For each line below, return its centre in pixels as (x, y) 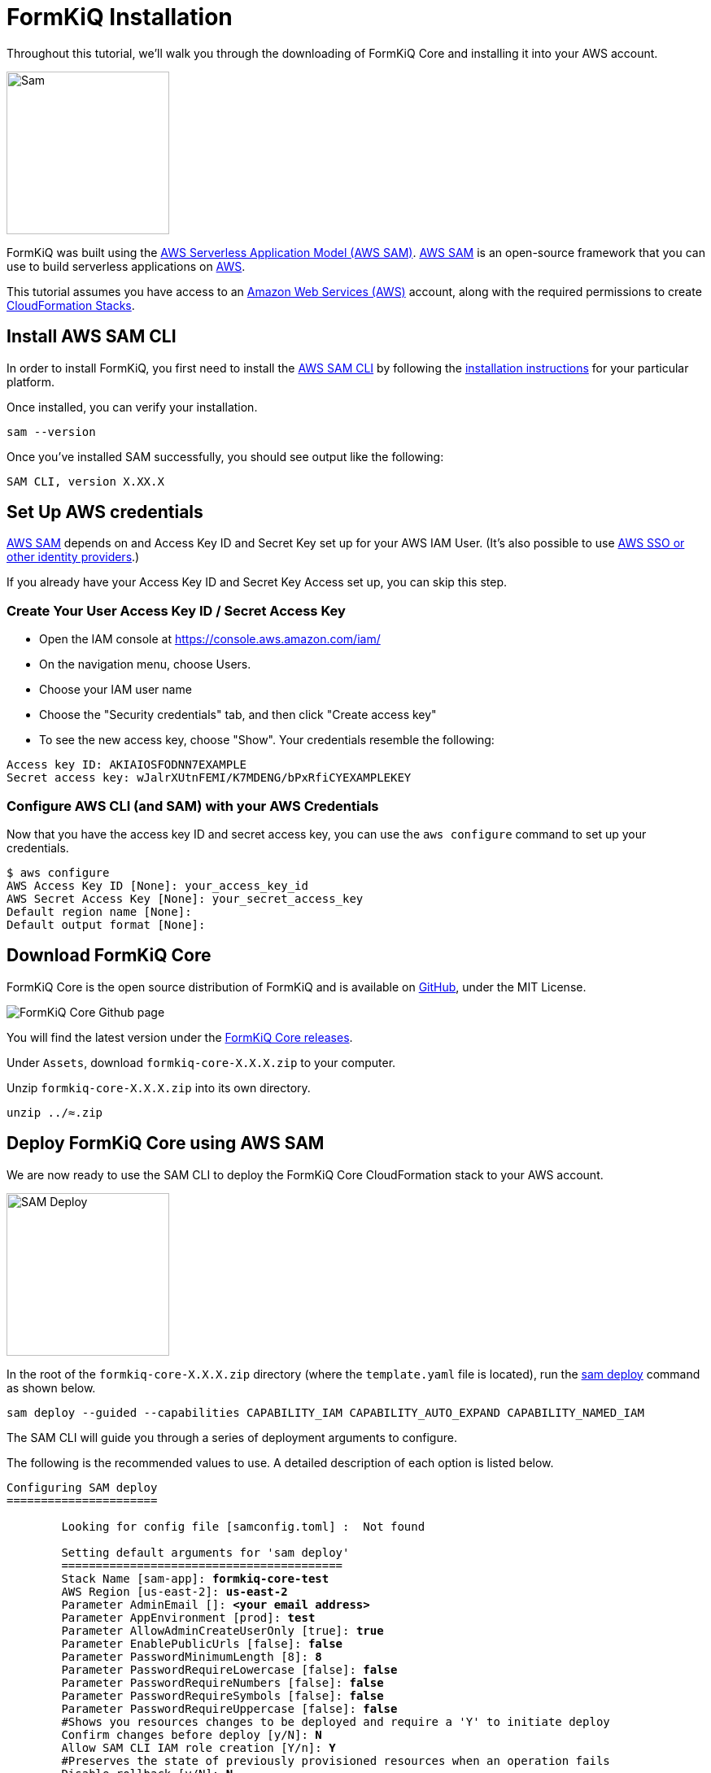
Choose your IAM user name (116, 690)
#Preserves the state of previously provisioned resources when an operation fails (336, 1760)
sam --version (51, 431)
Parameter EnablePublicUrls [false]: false (202, 1643)
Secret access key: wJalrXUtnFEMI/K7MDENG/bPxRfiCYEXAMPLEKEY (209, 778)
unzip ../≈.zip (55, 1112)
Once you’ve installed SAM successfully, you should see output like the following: (225, 456)
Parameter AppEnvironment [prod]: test (188, 1617)
